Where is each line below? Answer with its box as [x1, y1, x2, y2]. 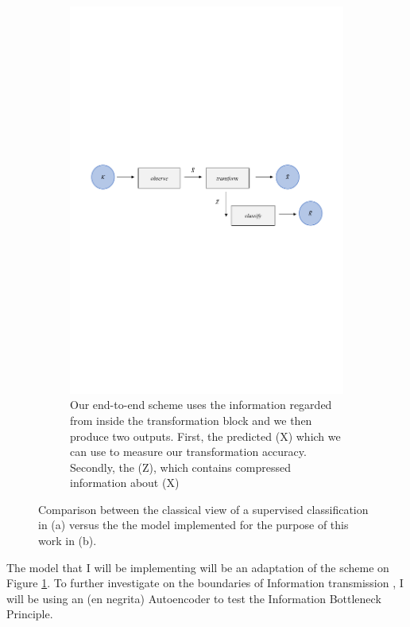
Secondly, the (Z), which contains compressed [70, 458, 291, 475]
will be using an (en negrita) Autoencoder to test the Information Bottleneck [6, 590, 381, 606]
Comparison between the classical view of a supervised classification [38, 500, 369, 517]
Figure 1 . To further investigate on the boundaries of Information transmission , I [6, 574, 404, 591]
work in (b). [38, 532, 97, 549]
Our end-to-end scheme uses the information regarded [70, 396, 332, 413]
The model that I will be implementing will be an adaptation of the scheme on [6, 559, 389, 575]
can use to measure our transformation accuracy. [70, 443, 307, 460]
